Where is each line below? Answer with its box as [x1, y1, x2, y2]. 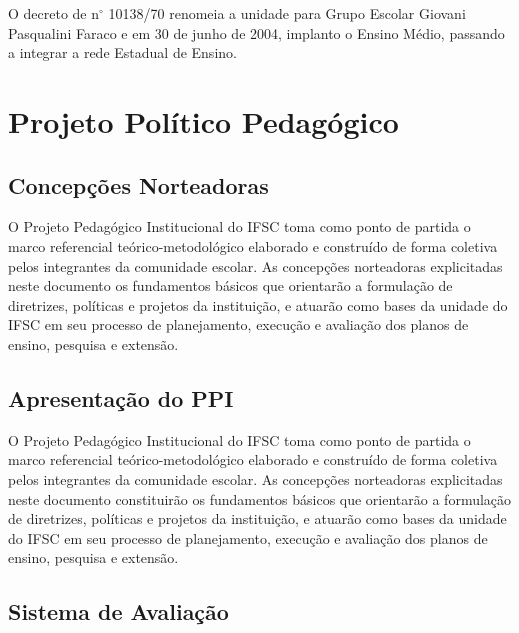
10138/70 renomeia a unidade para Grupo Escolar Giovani [108, 3, 466, 23]
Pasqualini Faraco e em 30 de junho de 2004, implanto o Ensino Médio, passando [8, 22, 505, 43]
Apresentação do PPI [8, 382, 234, 413]
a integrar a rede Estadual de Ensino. [8, 42, 237, 63]
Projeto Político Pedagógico [8, 100, 399, 141]
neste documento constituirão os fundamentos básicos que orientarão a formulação [8, 488, 512, 509]
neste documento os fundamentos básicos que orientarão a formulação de [8, 275, 453, 296]
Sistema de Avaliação [8, 596, 229, 627]
